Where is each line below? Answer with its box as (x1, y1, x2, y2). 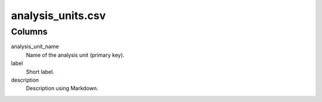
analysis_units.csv (11, 9, 106, 22)
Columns (11, 26, 48, 37)
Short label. (26, 68, 55, 75)
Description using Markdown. (26, 85, 98, 92)
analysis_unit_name (11, 43, 59, 50)
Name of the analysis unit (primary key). (26, 51, 125, 58)
